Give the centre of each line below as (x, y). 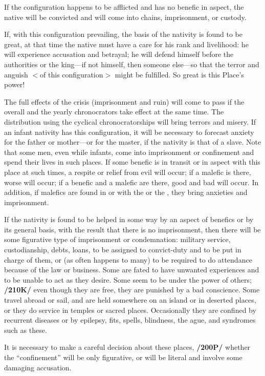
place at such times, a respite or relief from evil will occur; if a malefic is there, (128, 172)
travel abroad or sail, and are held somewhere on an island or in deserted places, (130, 300)
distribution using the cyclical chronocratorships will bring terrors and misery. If (130, 121)
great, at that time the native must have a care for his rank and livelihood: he (126, 44)
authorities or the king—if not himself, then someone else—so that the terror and (132, 64)
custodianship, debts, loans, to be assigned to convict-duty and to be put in (123, 250)
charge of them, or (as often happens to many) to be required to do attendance (128, 259)
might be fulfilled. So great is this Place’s (179, 74)
